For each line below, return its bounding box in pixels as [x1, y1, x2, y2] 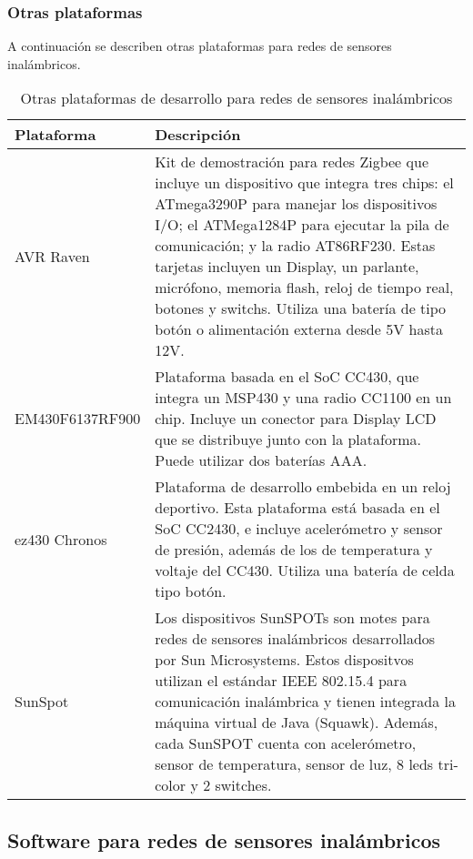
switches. [215, 774, 272, 796]
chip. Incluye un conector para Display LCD [155, 408, 437, 429]
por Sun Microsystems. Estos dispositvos [155, 649, 414, 671]
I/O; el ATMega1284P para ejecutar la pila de [155, 214, 449, 236]
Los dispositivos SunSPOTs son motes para [155, 607, 430, 629]
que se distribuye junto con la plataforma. [155, 429, 421, 450]
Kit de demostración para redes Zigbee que [155, 151, 428, 173]
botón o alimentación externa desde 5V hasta [155, 318, 443, 340]
